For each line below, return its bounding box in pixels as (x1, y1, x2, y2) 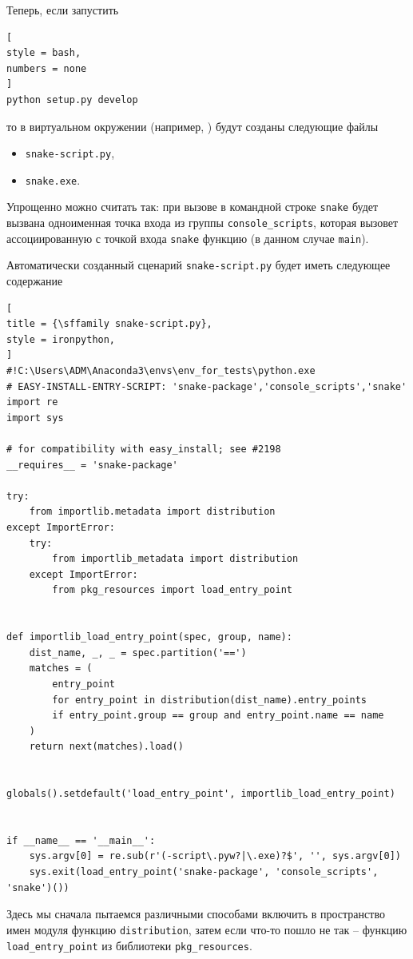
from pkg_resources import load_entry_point (52, 584, 292, 596)
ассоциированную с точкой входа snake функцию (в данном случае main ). (6, 229, 369, 246)
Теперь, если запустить (6, 2, 119, 18)
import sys (6, 412, 64, 424)
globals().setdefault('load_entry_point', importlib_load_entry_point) (6, 788, 395, 800)
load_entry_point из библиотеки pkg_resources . (6, 937, 252, 953)
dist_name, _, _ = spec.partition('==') (29, 647, 247, 659)
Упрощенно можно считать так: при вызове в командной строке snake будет (6, 198, 379, 215)
